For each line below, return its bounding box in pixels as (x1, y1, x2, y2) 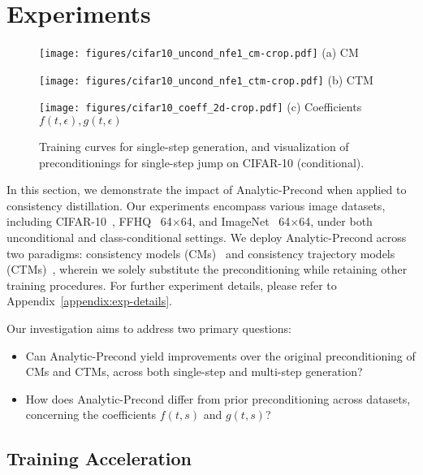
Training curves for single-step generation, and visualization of (39, 138, 349, 155)
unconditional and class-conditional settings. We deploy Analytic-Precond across (6, 229, 407, 246)
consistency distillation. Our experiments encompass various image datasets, (6, 196, 386, 214)
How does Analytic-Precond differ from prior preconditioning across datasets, (25, 390, 411, 407)
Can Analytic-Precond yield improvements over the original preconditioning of (25, 347, 416, 364)
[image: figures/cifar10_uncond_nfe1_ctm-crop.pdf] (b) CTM (39, 71, 373, 88)
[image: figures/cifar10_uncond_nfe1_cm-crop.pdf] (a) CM (39, 44, 359, 61)
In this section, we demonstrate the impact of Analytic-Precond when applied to (6, 181, 407, 198)
